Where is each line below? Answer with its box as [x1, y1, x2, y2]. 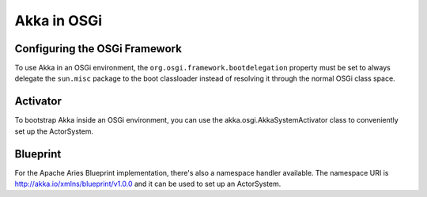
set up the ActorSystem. [14, 127, 94, 136]
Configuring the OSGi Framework [14, 42, 182, 55]
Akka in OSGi [14, 12, 103, 29]
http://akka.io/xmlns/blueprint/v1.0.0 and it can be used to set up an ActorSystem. [14, 179, 282, 189]
